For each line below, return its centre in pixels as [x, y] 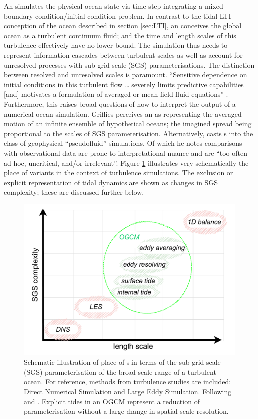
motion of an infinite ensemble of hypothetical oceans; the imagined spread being [128, 123]
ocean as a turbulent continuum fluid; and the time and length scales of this [120, 35]
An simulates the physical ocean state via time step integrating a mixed [114, 6]
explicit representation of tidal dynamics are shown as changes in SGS [111, 182]
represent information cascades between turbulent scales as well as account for [123, 55]
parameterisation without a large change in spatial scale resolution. [126, 411]
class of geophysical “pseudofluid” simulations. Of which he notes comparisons [123, 143]
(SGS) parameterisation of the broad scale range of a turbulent [120, 371]
